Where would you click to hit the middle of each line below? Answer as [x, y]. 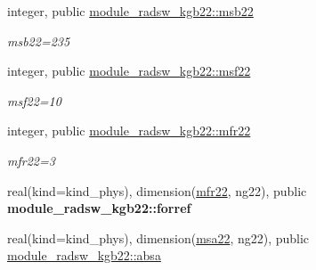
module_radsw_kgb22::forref [99, 208]
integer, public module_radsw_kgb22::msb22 [130, 11]
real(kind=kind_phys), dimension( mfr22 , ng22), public [157, 190]
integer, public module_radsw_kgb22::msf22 [129, 71]
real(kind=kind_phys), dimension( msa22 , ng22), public [158, 237]
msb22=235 [39, 41]
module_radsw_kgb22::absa [84, 255]
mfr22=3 [31, 160]
